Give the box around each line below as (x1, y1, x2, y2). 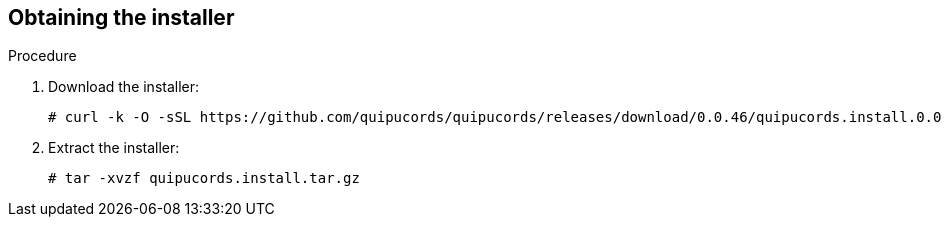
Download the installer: (48, 78, 200, 96)
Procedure (8, 47, 77, 65)
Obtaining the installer (8, 5, 235, 30)
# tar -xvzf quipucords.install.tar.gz (48, 170, 360, 187)
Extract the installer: (48, 139, 180, 157)
